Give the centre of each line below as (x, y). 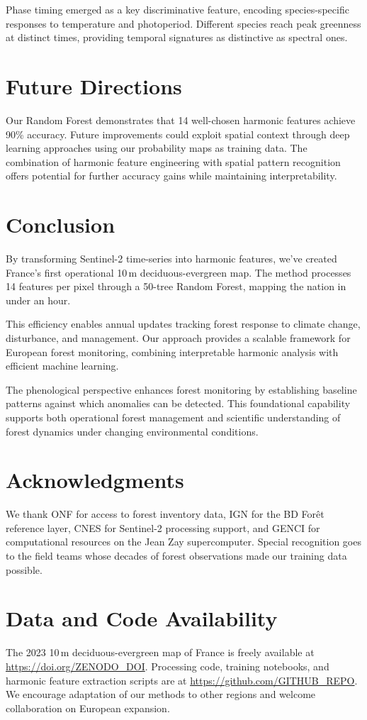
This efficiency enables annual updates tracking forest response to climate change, (183, 324)
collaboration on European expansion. (88, 708)
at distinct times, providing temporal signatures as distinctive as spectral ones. (177, 37)
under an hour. (38, 300)
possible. (24, 569)
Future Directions (94, 85)
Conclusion (61, 225)
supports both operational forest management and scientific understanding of (173, 417)
